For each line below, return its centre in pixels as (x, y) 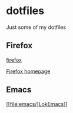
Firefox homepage (28, 71)
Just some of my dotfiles (36, 27)
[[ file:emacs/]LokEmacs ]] (37, 104)
